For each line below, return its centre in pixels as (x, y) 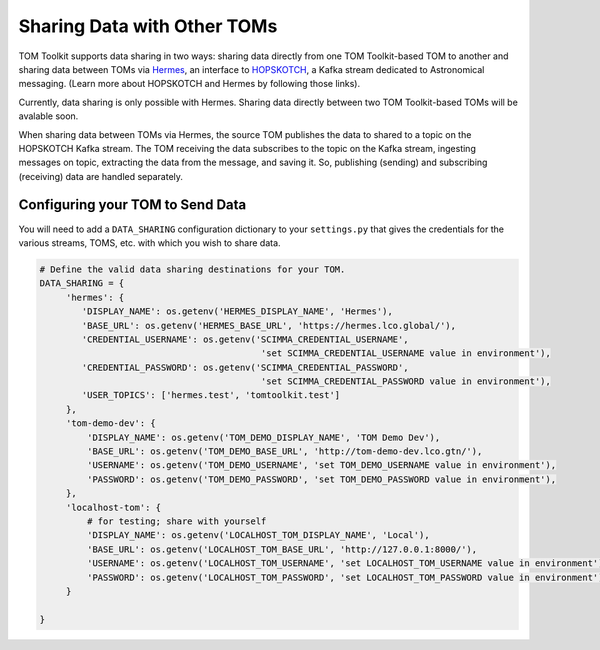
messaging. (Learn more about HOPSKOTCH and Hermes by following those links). (189, 84)
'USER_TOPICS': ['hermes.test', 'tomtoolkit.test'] (211, 395)
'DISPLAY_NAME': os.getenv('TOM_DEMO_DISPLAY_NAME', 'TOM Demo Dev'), (263, 437)
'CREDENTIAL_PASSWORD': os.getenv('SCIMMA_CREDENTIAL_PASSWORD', (245, 367)
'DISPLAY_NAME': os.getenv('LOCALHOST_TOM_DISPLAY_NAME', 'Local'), (258, 535)
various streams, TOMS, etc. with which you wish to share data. (149, 242)
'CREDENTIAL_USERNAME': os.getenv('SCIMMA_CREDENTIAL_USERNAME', (245, 339)
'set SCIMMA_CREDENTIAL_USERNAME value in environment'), (406, 353)
